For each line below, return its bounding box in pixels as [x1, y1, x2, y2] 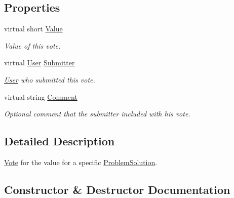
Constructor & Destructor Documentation [4, 181, 230, 197]
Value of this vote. [4, 40, 61, 51]
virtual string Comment [4, 91, 77, 102]
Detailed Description [4, 133, 115, 149]
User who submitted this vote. [4, 74, 95, 85]
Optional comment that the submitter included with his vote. [4, 108, 190, 119]
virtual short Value [4, 23, 63, 34]
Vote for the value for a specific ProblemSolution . [4, 156, 158, 167]
